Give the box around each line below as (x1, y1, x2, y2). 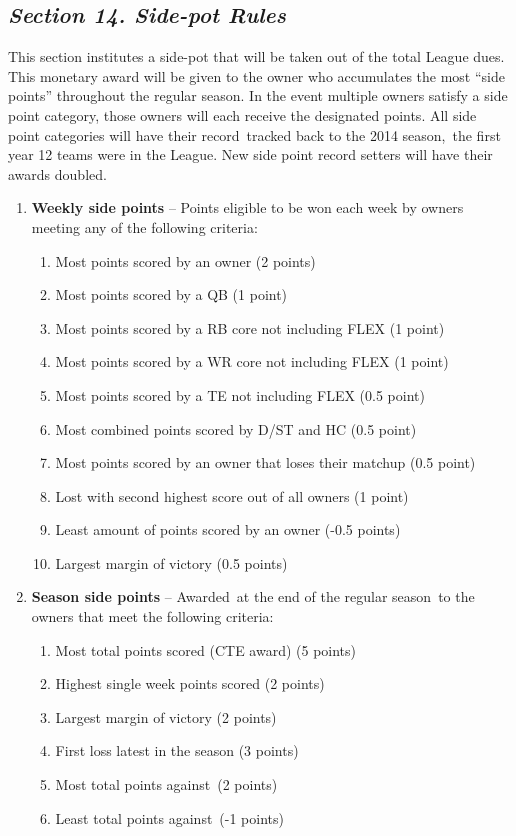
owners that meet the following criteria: (31, 606, 274, 627)
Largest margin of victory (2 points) (55, 706, 277, 727)
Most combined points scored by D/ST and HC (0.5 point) (55, 418, 417, 439)
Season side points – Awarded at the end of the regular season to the (31, 586, 475, 607)
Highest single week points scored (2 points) (55, 673, 325, 694)
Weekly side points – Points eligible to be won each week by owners (31, 197, 464, 218)
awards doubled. (8, 163, 107, 184)
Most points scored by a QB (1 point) (55, 284, 288, 305)
